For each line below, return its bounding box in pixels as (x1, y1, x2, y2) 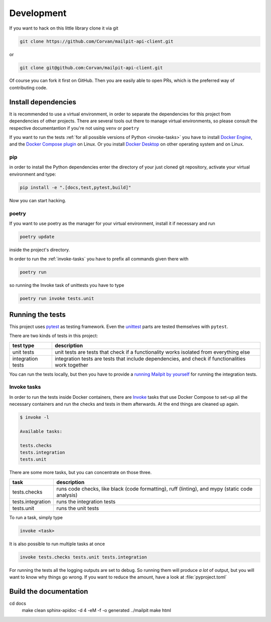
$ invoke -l (20, 414, 50, 420)
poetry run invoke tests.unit (20, 296, 94, 301)
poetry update (20, 234, 55, 239)
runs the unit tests (56, 505, 99, 512)
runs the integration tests (56, 498, 115, 505)
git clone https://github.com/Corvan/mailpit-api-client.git (20, 38, 174, 44)
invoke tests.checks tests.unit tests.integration (20, 554, 148, 560)
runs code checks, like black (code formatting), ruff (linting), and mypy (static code (56, 485, 253, 492)
